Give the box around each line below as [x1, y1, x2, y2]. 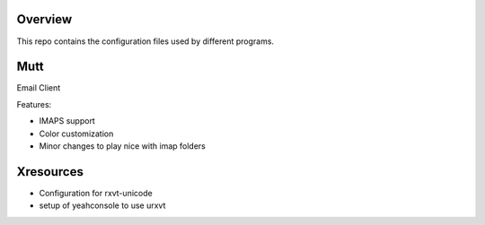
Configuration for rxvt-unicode [39, 187, 153, 198]
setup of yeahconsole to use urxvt [39, 200, 166, 211]
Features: [16, 99, 52, 109]
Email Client [16, 82, 61, 93]
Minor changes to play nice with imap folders [39, 140, 206, 151]
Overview [16, 12, 73, 27]
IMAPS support [39, 116, 96, 126]
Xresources [16, 164, 84, 179]
